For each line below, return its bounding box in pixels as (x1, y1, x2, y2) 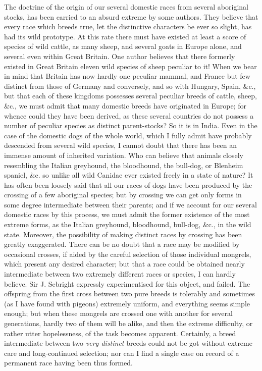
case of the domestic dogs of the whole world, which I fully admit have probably (4, 130, 252, 140)
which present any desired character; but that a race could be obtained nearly (4, 258, 245, 269)
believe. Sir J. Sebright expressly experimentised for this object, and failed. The (4, 278, 250, 289)
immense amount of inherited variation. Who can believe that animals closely (4, 149, 243, 160)
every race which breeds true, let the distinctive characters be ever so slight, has (4, 21, 252, 32)
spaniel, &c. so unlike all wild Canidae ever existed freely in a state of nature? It (4, 170, 253, 180)
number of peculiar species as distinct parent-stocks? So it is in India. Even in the (4, 120, 257, 131)
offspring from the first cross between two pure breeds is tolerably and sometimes (4, 288, 255, 299)
